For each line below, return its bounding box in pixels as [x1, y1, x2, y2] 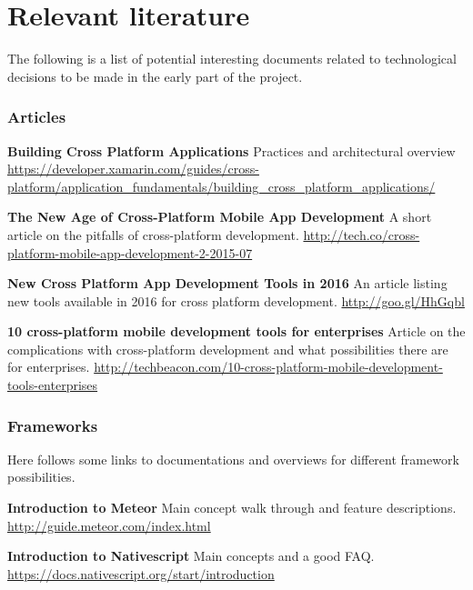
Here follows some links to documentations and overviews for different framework [7, 449, 459, 468]
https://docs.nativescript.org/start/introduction [7, 564, 275, 583]
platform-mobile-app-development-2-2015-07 [7, 243, 253, 262]
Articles [7, 105, 66, 128]
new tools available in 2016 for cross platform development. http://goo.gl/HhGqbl [7, 291, 465, 310]
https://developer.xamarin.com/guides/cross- [7, 159, 259, 178]
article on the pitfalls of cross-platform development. [7, 225, 299, 244]
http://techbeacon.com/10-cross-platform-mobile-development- [94, 357, 443, 376]
